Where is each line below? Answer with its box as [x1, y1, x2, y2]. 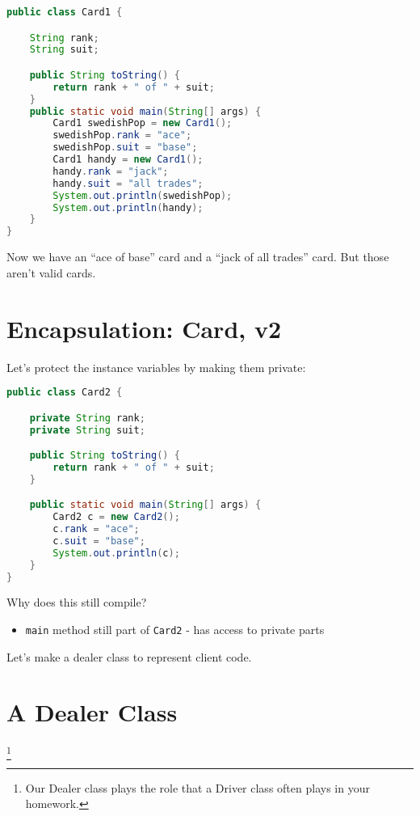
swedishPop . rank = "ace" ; [52, 129, 192, 142]
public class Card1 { [6, 6, 123, 18]
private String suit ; [29, 424, 145, 436]
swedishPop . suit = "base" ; [52, 142, 198, 154]
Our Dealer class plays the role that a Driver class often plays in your [25, 779, 370, 796]
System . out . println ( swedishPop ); [52, 189, 233, 201]
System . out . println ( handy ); [52, 201, 204, 214]
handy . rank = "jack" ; [52, 165, 169, 177]
